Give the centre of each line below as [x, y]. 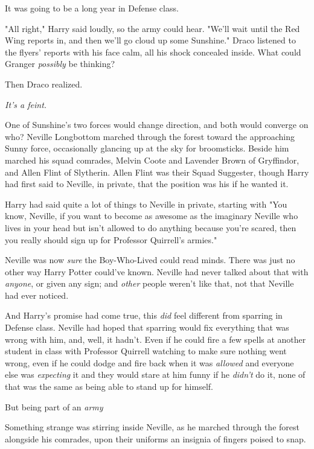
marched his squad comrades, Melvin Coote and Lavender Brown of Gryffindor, [152, 160]
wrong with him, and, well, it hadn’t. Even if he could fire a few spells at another [155, 339]
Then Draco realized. [44, 84]
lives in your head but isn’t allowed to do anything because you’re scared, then [151, 227]
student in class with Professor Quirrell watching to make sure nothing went [146, 351]
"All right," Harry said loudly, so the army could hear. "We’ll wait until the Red [152, 28]
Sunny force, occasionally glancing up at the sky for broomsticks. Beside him [147, 148]
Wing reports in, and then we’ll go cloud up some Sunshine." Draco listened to [150, 40]
